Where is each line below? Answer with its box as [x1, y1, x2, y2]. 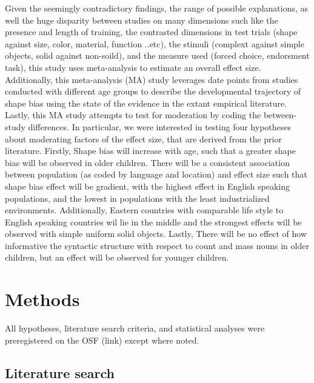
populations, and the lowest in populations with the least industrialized [5, 191, 270, 204]
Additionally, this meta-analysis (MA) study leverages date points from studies [5, 73, 298, 85]
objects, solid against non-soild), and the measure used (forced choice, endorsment [5, 49, 310, 62]
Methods [5, 287, 80, 311]
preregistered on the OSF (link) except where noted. [5, 333, 199, 346]
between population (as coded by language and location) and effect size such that [5, 168, 307, 181]
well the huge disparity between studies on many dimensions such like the [5, 13, 278, 26]
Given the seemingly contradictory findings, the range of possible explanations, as [5, 2, 309, 14]
